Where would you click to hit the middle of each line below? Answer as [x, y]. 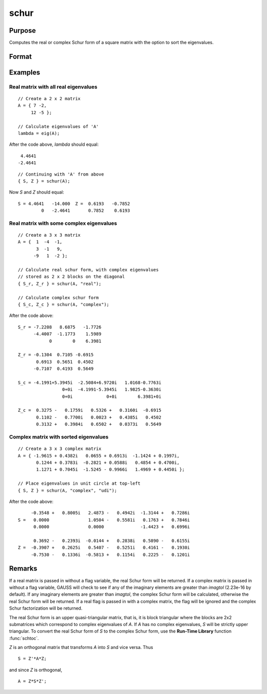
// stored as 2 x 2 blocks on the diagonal [71, 277]
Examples [25, 72]
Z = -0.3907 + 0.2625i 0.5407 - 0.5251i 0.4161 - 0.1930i [104, 548]
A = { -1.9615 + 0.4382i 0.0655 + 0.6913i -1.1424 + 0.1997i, [99, 456]
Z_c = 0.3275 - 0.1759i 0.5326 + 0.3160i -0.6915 [90, 410]
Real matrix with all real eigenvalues [53, 87]
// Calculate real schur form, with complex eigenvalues [89, 270]
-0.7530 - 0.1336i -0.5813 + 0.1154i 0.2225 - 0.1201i [111, 555]
